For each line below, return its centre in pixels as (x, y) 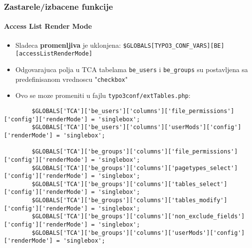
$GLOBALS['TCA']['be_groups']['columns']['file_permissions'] (135, 152)
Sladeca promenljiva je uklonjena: (68, 45)
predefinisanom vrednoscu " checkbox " (71, 79)
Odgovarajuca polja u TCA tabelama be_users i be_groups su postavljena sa (132, 69)
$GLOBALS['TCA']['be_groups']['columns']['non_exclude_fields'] (138, 217)
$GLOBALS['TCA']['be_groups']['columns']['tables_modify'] (130, 200)
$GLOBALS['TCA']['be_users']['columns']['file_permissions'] (133, 111)
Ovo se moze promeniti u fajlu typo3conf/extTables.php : (103, 95)
